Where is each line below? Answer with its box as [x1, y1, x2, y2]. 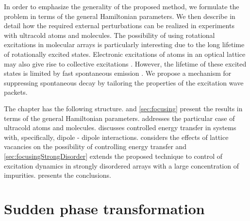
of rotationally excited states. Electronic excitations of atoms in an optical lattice [4, 49, 246, 59]
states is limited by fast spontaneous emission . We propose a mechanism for [4, 68, 232, 78]
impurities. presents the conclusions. [4, 170, 111, 180]
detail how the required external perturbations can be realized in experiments [4, 20, 234, 31]
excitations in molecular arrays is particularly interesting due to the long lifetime [4, 39, 245, 50]
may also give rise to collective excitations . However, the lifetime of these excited [4, 58, 247, 68]
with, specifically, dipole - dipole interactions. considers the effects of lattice [4, 132, 229, 142]
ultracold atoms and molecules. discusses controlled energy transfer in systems [4, 122, 236, 133]
